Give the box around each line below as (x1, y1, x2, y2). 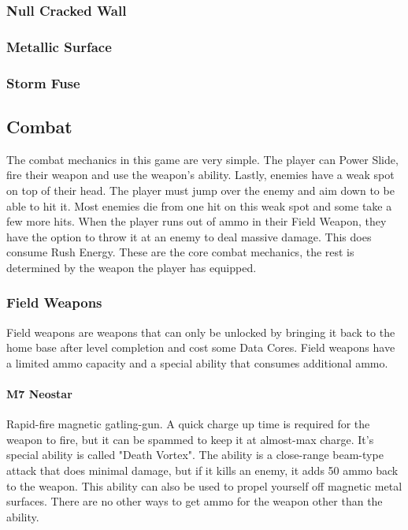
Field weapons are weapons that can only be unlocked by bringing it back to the (6, 323, 395, 340)
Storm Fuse (6, 73, 80, 92)
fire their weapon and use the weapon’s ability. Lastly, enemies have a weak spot (6, 166, 395, 183)
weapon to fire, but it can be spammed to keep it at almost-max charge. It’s (6, 431, 374, 447)
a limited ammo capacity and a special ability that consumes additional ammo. (6, 354, 388, 371)
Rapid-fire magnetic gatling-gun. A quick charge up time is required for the (6, 416, 370, 432)
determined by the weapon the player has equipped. (6, 259, 257, 275)
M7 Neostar (6, 386, 72, 402)
